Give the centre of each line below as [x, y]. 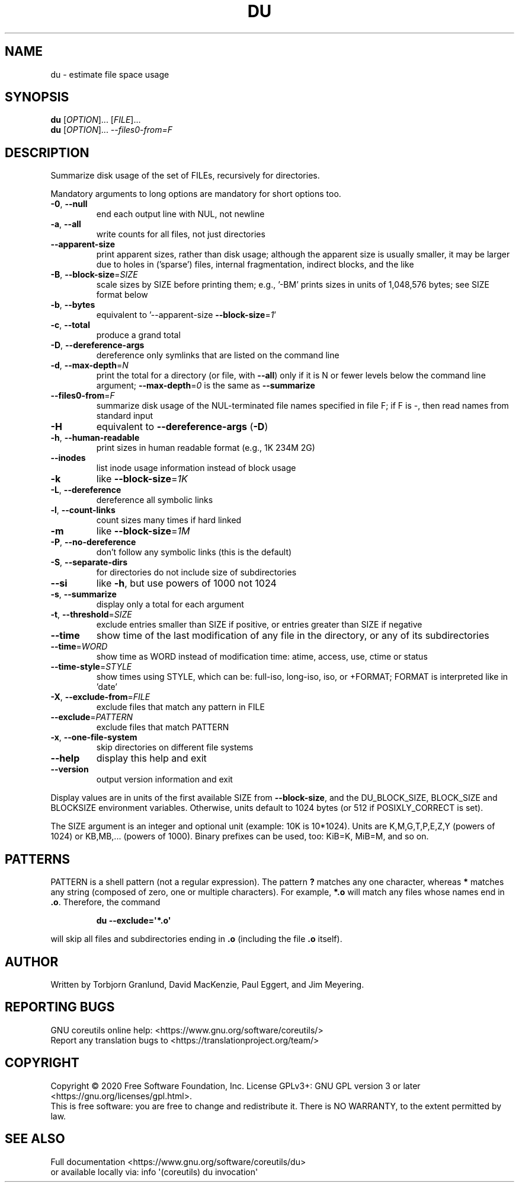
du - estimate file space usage [110, 74]
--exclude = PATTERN [92, 717]
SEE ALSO [35, 1139]
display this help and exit [151, 758]
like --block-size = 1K [142, 479]
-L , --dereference [86, 490]
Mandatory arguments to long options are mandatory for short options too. [196, 194]
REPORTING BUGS [60, 1007]
